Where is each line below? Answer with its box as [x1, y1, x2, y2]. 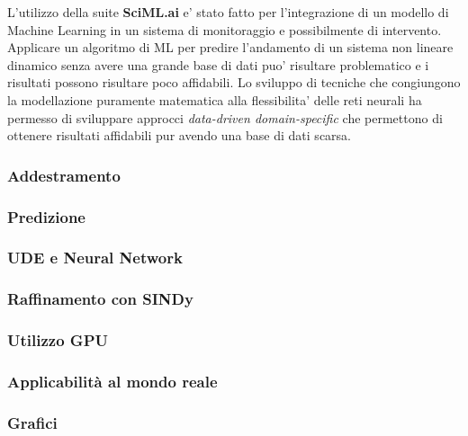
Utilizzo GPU [7, 329, 108, 351]
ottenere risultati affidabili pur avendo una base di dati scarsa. [7, 126, 351, 145]
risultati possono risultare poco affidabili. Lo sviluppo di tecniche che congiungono [7, 73, 461, 92]
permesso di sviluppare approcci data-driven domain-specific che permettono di [7, 108, 443, 127]
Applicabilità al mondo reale [7, 369, 218, 392]
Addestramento [7, 164, 121, 186]
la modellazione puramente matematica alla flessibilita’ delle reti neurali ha [7, 90, 422, 109]
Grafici [7, 411, 58, 433]
